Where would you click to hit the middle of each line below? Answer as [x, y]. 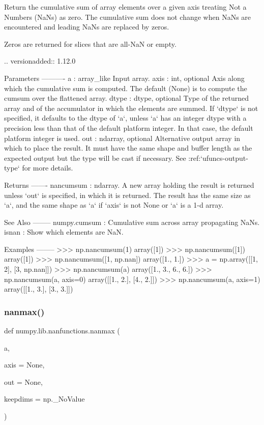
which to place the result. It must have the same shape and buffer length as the [128, 148]
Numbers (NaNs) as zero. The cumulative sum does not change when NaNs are [128, 17]
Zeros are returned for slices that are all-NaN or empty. [90, 44]
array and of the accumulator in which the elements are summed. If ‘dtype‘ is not [131, 108]
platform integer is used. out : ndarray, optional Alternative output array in [122, 138]
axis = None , [24, 365]
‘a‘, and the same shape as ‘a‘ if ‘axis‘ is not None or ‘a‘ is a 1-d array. [114, 205]
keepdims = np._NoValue [45, 399]
